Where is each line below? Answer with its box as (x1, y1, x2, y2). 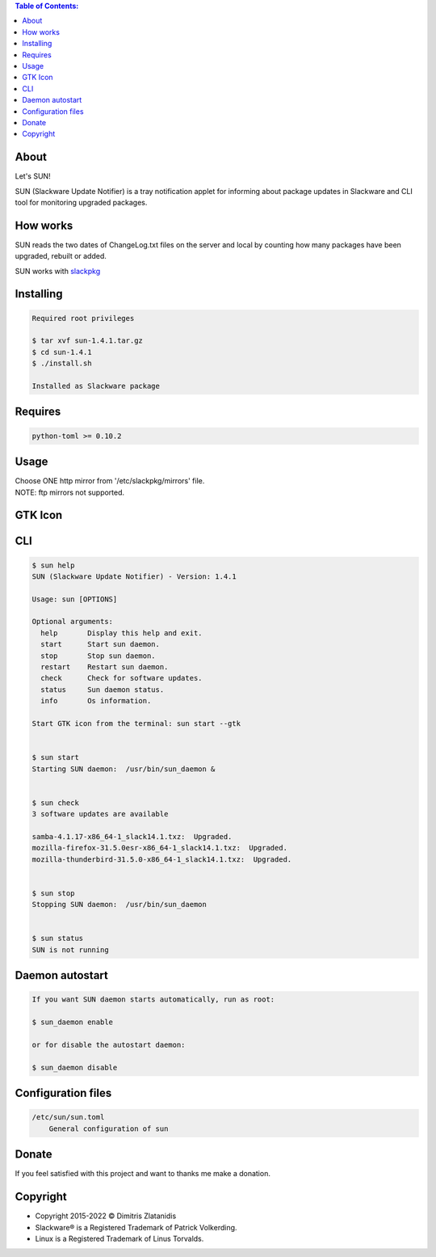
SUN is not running (31, 945, 109, 954)
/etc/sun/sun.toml (31, 1112, 105, 1122)
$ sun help (31, 560, 75, 570)
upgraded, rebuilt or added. (15, 251, 107, 261)
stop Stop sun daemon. (40, 651, 157, 660)
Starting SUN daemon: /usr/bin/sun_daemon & (31, 764, 216, 774)
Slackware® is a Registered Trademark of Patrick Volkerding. (35, 1222, 237, 1232)
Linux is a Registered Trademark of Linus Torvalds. (35, 1234, 204, 1243)
